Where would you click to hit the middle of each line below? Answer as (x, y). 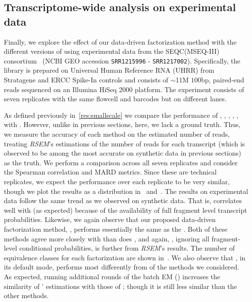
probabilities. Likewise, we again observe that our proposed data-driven (110, 219)
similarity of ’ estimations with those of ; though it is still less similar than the (120, 286)
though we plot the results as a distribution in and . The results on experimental (126, 191)
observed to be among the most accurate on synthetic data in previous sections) (123, 153)
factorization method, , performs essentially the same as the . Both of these (116, 229)
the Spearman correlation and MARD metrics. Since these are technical (110, 172)
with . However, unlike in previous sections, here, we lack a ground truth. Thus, (122, 124)
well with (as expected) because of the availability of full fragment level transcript (126, 210)
